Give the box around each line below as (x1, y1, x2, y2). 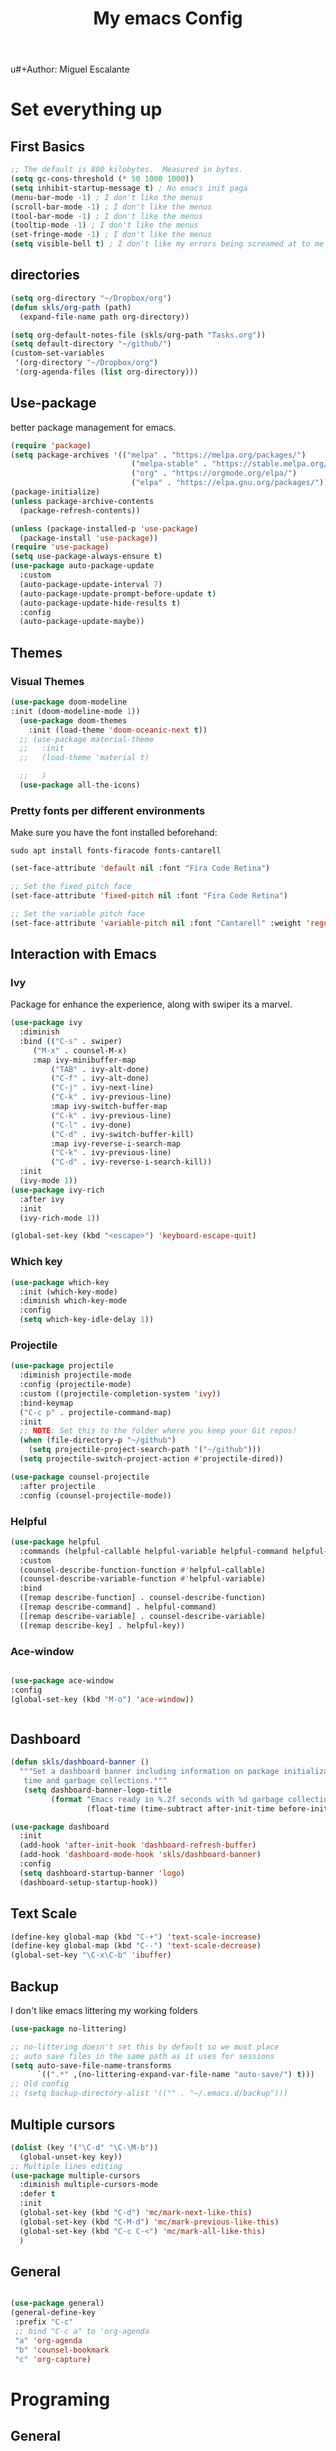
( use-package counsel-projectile (10, 1472, 150, 1482)
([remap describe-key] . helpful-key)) (19, 1620, 186, 1631)
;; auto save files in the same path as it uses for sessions (10, 2051, 275, 2061)
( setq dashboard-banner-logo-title (23, 1785, 172, 1795)
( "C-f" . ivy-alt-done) (50, 1073, 150, 1084)
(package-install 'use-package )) (19, 533, 159, 543)
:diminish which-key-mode (19, 1296, 128, 1306)
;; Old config (10, 2079, 70, 2089)
